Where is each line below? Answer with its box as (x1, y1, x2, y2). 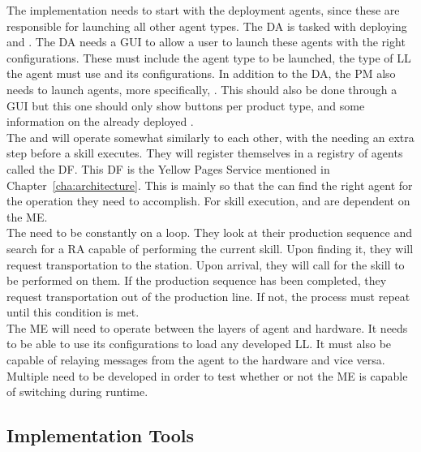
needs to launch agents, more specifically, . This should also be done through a (6, 80, 397, 97)
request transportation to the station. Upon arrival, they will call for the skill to (6, 256, 405, 273)
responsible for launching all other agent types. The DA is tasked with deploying (6, 17, 407, 34)
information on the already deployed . (6, 113, 194, 130)
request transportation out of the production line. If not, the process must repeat (6, 287, 410, 304)
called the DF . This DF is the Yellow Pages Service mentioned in (6, 160, 330, 177)
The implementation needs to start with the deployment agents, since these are (6, 2, 400, 18)
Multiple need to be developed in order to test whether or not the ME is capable (6, 367, 408, 384)
